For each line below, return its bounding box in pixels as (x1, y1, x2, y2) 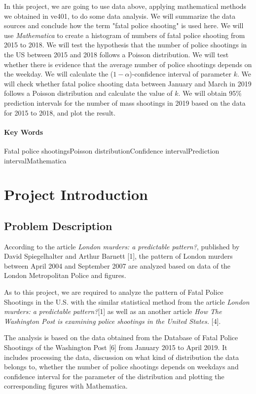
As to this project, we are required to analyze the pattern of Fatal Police (4, 287, 223, 297)
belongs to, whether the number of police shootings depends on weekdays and (4, 361, 239, 372)
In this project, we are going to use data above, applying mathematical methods (4, 1, 247, 11)
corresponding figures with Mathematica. (4, 381, 128, 391)
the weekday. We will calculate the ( (4, 69, 113, 79)
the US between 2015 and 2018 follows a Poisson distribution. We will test (4, 49, 229, 59)
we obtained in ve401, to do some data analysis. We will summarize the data (4, 10, 236, 21)
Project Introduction (4, 184, 148, 204)
